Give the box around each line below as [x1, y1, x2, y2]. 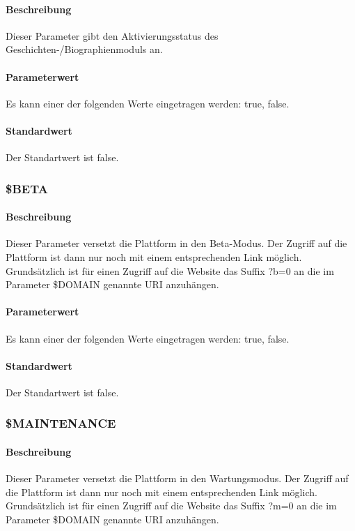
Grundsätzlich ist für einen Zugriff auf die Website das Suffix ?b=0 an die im [6, 263, 334, 278]
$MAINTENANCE [6, 414, 116, 432]
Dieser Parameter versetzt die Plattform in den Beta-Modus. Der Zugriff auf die [6, 236, 347, 250]
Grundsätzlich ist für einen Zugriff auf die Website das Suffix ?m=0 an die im [6, 498, 337, 513]
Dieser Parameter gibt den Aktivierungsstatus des [6, 28, 219, 43]
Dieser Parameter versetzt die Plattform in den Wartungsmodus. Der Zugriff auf [6, 471, 349, 486]
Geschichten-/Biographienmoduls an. [6, 42, 163, 57]
